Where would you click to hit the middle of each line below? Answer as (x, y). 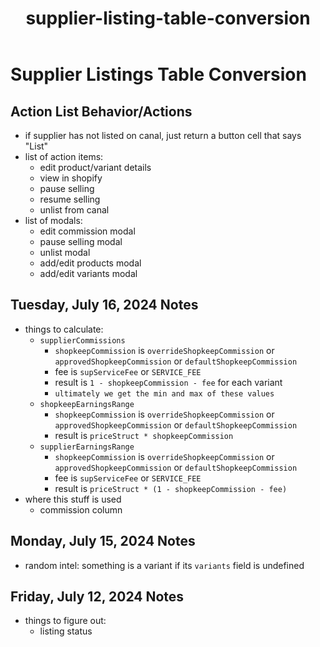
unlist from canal (74, 210)
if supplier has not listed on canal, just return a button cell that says (163, 135)
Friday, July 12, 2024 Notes (97, 597)
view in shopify (71, 178)
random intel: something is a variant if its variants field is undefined (164, 565)
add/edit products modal (90, 263)
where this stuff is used (73, 499)
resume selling (70, 199)
